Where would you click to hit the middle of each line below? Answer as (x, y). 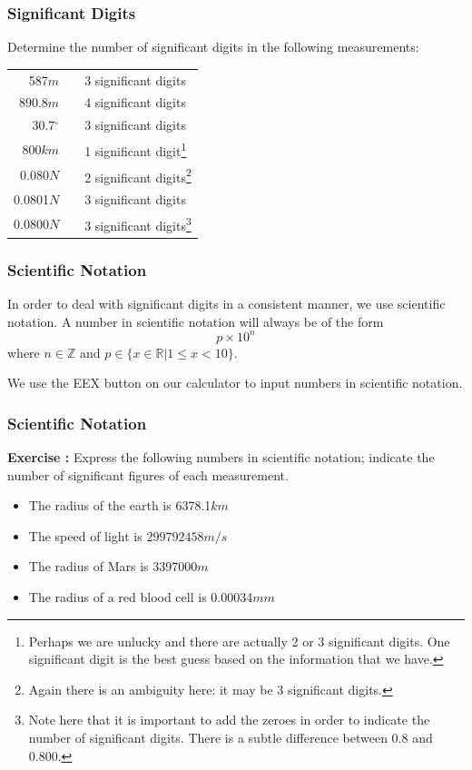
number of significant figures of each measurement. (148, 474)
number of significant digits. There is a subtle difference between (208, 737)
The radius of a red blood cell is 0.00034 (141, 596)
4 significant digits (135, 102)
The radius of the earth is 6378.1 (120, 505)
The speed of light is (85, 535)
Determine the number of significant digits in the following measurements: (213, 47)
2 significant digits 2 (138, 175)
